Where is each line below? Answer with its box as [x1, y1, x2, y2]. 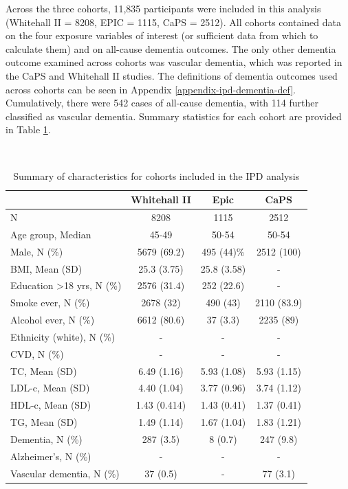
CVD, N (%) [10, 346, 64, 361]
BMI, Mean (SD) [10, 261, 83, 275]
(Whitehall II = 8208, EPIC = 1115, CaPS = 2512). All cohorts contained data [6, 14, 341, 29]
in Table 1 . [6, 122, 51, 137]
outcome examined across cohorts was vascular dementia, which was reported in [6, 55, 342, 69]
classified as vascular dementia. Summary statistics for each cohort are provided [6, 109, 342, 123]
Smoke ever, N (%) [10, 295, 90, 310]
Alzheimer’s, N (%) [10, 448, 91, 463]
